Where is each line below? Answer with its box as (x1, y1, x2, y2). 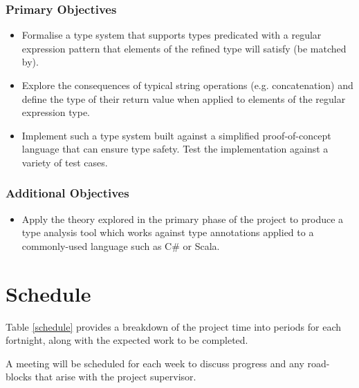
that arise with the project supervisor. (35, 369, 196, 384)
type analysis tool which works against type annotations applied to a (21, 225, 314, 240)
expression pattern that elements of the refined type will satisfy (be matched (21, 41, 347, 55)
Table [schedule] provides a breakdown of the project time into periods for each (6, 319, 341, 333)
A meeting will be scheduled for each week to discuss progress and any (6, 356, 304, 370)
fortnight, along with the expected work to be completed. (6, 333, 248, 347)
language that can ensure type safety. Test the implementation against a (21, 142, 329, 156)
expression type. (21, 105, 90, 119)
